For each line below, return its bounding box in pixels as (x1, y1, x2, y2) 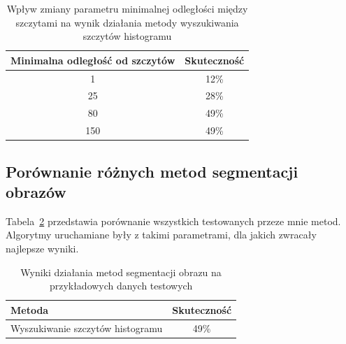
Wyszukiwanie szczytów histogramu (10, 320, 163, 335)
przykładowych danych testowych (49, 278, 193, 293)
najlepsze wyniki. (6, 241, 79, 256)
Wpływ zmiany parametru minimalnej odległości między (6, 1, 248, 15)
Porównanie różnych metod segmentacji (6, 160, 298, 182)
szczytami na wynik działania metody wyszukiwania (15, 15, 239, 29)
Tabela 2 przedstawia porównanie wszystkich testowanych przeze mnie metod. (6, 213, 341, 228)
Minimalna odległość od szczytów (10, 52, 175, 67)
